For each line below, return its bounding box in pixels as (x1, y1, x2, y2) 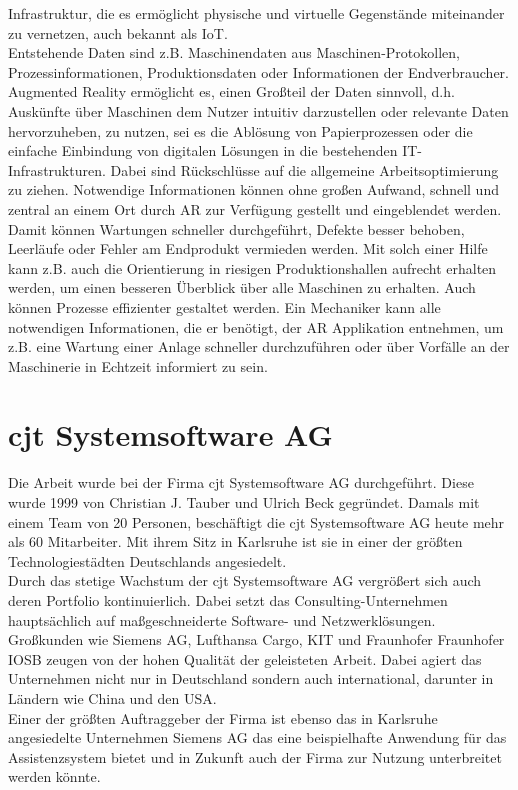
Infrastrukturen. (8, 159, 106, 180)
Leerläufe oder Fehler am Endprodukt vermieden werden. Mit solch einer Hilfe (8, 238, 488, 259)
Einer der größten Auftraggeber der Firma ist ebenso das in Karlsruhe (8, 707, 438, 728)
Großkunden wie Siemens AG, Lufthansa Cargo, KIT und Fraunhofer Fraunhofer (8, 629, 505, 650)
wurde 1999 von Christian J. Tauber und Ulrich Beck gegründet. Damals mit (8, 492, 480, 512)
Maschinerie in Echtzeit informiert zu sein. (8, 355, 268, 376)
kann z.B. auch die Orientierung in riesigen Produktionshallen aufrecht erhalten (8, 257, 497, 278)
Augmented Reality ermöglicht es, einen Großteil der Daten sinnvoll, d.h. (8, 81, 455, 102)
